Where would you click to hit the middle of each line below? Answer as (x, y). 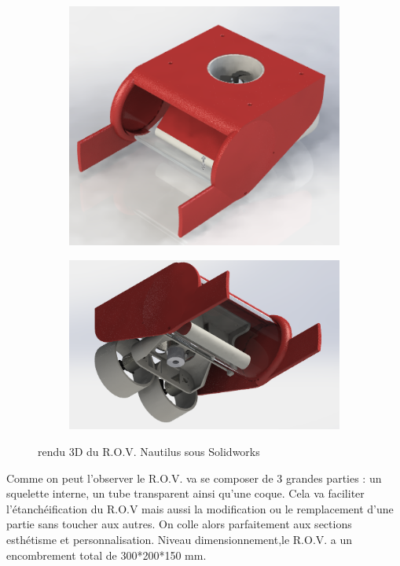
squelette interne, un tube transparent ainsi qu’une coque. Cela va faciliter (185, 493)
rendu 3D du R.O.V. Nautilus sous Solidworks (149, 452)
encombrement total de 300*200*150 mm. (106, 555)
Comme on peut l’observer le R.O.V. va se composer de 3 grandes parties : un (194, 478)
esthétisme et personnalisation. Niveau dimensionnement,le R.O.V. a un (180, 539)
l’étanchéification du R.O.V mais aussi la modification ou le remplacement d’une (200, 508)
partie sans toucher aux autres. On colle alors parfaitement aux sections (179, 524)
